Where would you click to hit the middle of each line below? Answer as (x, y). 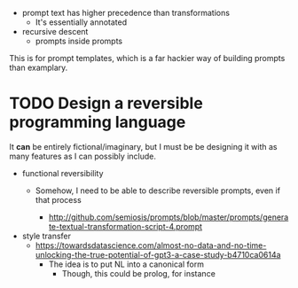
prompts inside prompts (78, 41)
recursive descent (55, 31)
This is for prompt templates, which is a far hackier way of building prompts (147, 58)
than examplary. (39, 67)
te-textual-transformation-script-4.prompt (125, 226)
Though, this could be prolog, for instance (138, 273)
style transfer (47, 236)
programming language (98, 122)
